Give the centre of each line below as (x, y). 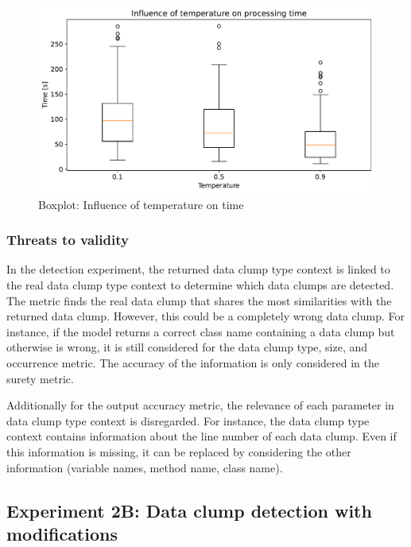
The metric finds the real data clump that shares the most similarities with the (199, 300)
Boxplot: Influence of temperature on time (141, 204)
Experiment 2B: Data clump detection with (189, 510)
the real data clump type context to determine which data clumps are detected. (200, 285)
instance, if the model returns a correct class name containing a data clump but (201, 331)
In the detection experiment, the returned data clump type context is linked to (198, 269)
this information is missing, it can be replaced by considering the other (179, 451)
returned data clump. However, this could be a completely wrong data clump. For (205, 316)
